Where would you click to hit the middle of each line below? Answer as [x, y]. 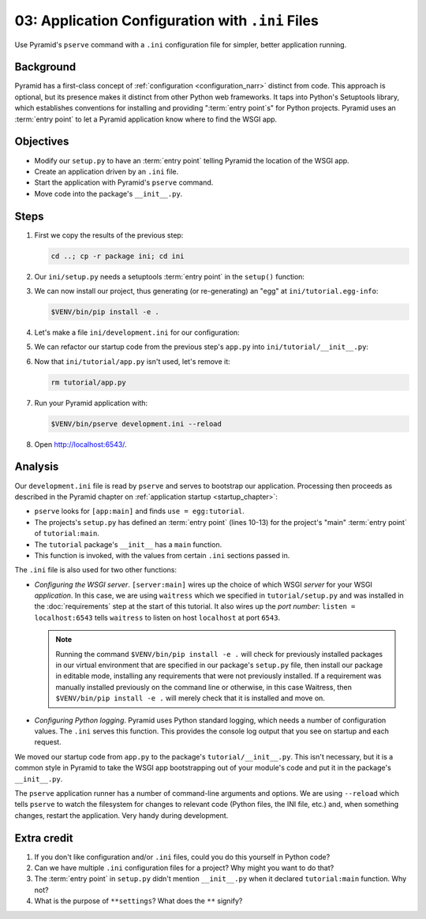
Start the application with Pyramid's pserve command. [124, 182]
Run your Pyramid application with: [91, 403]
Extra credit [44, 838]
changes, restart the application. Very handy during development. [121, 815]
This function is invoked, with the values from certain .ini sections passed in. [162, 555]
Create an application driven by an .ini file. [106, 171]
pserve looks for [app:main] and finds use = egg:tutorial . [139, 511]
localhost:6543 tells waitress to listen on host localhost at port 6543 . [157, 617]
